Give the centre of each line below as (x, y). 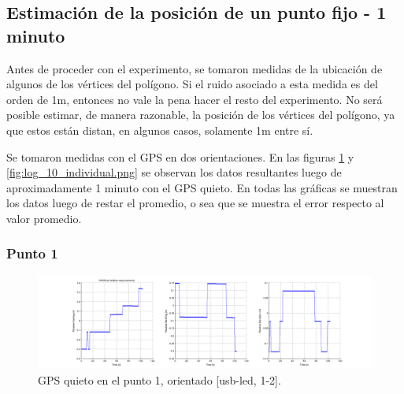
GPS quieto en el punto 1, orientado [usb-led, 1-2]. (159, 379)
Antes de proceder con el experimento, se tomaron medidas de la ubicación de (195, 68)
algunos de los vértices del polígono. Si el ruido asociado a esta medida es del (192, 84)
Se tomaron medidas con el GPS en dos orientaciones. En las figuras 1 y (180, 156)
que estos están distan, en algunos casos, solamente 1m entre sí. (160, 130)
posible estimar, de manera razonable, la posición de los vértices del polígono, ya (201, 115)
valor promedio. (44, 218)
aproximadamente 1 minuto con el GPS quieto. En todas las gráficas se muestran (202, 187)
